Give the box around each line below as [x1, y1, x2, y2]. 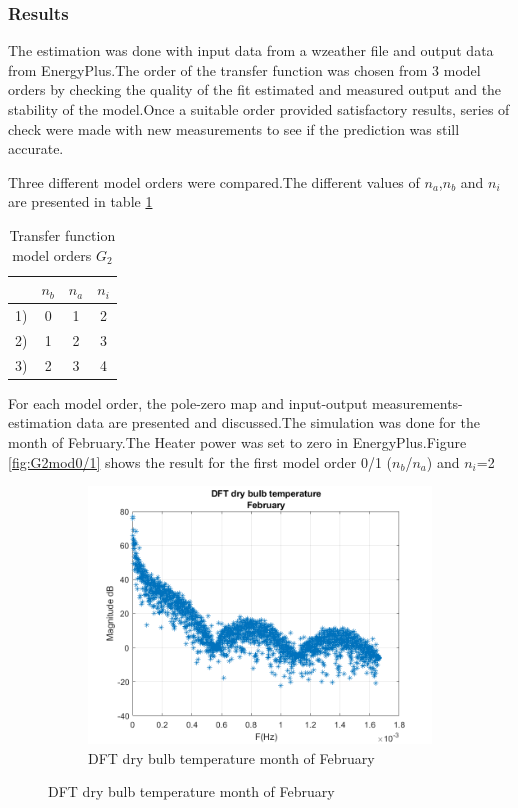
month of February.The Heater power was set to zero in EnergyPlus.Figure [8, 431, 467, 452]
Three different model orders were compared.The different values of [8, 171, 420, 192]
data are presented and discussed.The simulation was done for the [76, 412, 480, 433]
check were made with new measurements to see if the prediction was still [8, 118, 460, 139]
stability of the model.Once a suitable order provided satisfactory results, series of [8, 99, 510, 119]
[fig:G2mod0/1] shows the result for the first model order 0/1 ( [8, 451, 393, 472]
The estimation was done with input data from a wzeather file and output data [8, 40, 494, 61]
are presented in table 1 [8, 191, 153, 212]
